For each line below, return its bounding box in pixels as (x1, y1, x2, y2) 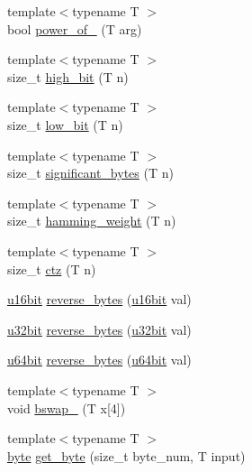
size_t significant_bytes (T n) (7, 163, 174, 182)
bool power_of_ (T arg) (7, 19, 142, 38)
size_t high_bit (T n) (7, 67, 129, 86)
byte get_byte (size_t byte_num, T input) (7, 446, 246, 465)
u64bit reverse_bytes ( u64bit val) (7, 350, 192, 369)
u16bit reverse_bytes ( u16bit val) (7, 290, 192, 309)
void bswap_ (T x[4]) (7, 398, 126, 417)
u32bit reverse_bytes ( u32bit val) (7, 319, 192, 338)
